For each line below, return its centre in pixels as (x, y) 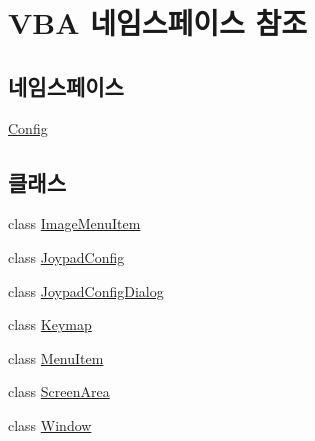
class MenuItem (56, 357)
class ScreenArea (59, 391)
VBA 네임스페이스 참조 (158, 22)
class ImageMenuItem (74, 223)
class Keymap (50, 324)
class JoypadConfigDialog (86, 290)
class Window (50, 424)
